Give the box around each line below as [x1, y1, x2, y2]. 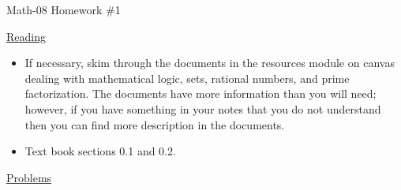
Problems [6, 169, 52, 185]
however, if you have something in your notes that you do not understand [24, 100, 381, 117]
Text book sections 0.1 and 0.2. [24, 143, 176, 159]
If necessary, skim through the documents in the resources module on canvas [24, 54, 395, 71]
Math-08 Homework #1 [6, 2, 121, 17]
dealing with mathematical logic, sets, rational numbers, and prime [24, 69, 350, 86]
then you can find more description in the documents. [24, 116, 285, 132]
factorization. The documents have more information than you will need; [24, 85, 377, 102]
